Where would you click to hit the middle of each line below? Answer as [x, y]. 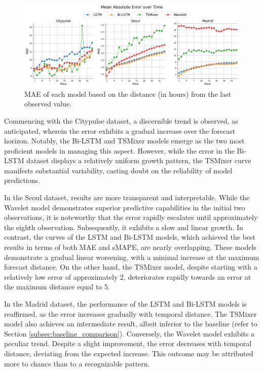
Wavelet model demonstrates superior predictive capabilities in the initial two [125, 207]
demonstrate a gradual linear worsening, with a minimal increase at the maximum [132, 257]
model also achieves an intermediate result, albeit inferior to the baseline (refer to [131, 324]
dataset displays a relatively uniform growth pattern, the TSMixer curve [139, 160]
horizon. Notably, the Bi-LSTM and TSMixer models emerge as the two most [124, 141]
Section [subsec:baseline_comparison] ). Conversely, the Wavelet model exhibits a [129, 333]
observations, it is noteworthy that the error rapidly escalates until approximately [131, 217]
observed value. [48, 104]
